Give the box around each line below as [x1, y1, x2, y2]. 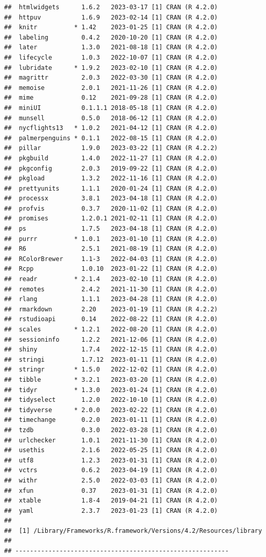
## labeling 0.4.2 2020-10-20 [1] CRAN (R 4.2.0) [4, 33, 218, 41]
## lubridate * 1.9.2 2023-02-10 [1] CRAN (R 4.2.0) [4, 64, 218, 71]
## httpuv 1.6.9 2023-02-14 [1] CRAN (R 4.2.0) [4, 13, 218, 21]
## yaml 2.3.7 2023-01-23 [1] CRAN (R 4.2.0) [4, 507, 218, 514]
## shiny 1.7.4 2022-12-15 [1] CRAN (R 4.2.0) [4, 346, 218, 354]
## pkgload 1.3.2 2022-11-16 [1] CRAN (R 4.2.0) [4, 175, 218, 182]
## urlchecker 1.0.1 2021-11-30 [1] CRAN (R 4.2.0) [4, 436, 218, 444]
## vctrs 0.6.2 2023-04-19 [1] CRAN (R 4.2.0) [4, 467, 218, 474]
